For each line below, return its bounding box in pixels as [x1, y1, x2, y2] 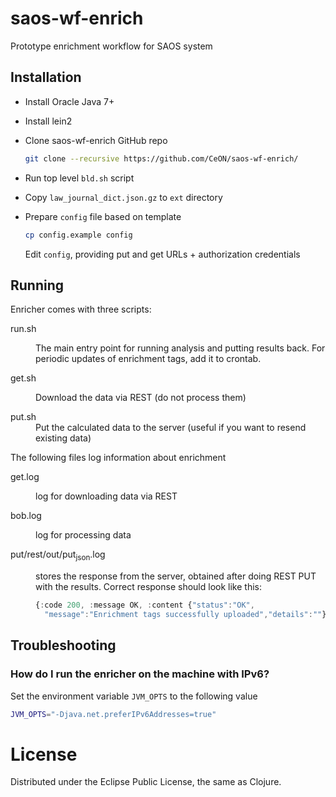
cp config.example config [24, 230, 133, 240]
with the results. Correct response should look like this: [35, 581, 262, 593]
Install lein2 [24, 115, 73, 127]
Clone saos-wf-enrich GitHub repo [24, 134, 168, 146]
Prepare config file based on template [24, 210, 182, 222]
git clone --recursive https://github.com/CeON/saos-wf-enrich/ [24, 153, 299, 164]
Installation [10, 69, 82, 86]
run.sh [10, 323, 37, 335]
